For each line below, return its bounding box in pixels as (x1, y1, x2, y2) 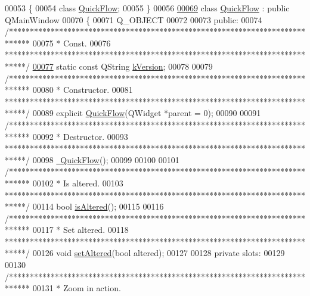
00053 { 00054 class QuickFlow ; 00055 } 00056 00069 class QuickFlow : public (5, 2, 290, 14)
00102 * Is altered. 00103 (32, 176, 123, 189)
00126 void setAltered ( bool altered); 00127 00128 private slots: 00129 (32, 247, 285, 259)
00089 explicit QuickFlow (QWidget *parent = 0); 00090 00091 (32, 107, 261, 119)
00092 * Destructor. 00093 (32, 130, 128, 142)
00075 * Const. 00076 (32, 36, 111, 49)
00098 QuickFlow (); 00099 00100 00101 (32, 153, 179, 166)
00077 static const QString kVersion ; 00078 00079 (32, 60, 213, 72)
